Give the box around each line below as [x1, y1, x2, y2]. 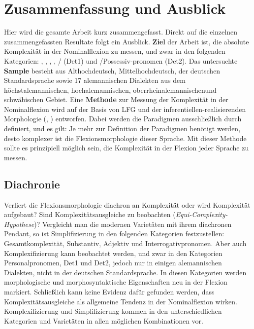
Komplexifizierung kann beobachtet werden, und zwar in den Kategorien [4, 248, 222, 258]
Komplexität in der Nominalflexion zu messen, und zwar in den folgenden [4, 46, 225, 56]
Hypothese [4, 219, 34, 229]
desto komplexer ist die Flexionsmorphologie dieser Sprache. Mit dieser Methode [4, 133, 247, 143]
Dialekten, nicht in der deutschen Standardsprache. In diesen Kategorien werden [4, 267, 247, 277]
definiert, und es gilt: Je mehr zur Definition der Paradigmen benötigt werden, [4, 123, 241, 134]
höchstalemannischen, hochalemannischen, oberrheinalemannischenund [4, 84, 217, 95]
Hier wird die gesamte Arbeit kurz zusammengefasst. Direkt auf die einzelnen [4, 27, 237, 37]
